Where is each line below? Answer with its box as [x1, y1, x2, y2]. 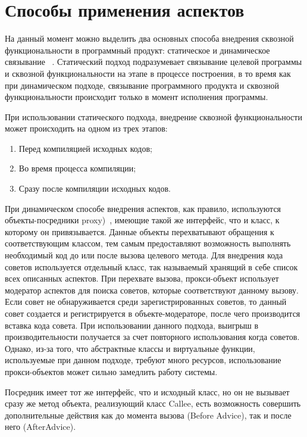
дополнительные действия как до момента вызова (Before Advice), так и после [5, 408, 292, 421]
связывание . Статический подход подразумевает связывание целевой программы [5, 55, 302, 68]
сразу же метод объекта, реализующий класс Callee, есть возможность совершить [5, 397, 301, 410]
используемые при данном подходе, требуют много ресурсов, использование [5, 354, 281, 366]
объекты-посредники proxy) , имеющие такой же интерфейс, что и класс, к [5, 214, 280, 226]
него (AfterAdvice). [5, 420, 76, 433]
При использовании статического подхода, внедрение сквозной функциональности [5, 110, 302, 123]
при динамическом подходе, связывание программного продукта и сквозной [5, 79, 280, 91]
